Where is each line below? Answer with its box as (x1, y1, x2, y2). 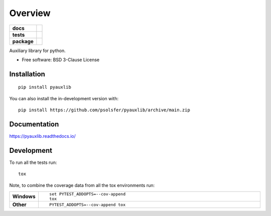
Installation (9, 70, 45, 78)
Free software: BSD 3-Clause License (22, 57, 100, 63)
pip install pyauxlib (18, 84, 71, 90)
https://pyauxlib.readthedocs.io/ (9, 133, 76, 139)
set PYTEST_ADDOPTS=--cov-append (49, 191, 125, 197)
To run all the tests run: (9, 159, 57, 165)
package (12, 38, 34, 45)
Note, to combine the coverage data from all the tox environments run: (9, 182, 155, 188)
